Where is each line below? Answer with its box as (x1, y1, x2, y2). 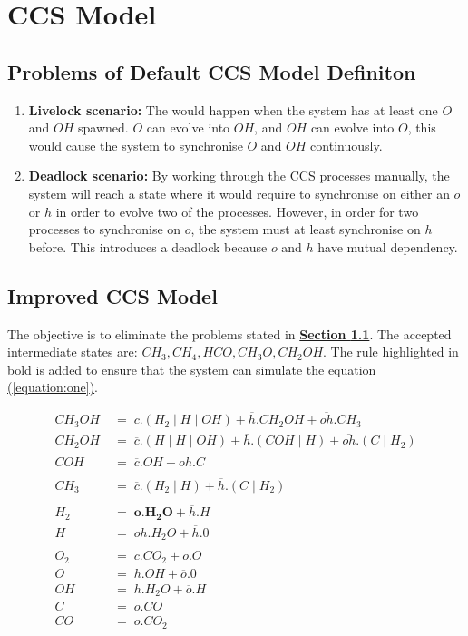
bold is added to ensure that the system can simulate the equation (7, 359, 376, 378)
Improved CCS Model (7, 281, 218, 309)
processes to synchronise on (28, 220, 181, 239)
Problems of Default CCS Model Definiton (7, 57, 416, 85)
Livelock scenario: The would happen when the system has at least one (28, 100, 438, 119)
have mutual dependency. (317, 237, 458, 256)
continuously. (310, 135, 383, 154)
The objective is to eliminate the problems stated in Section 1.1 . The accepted (7, 324, 452, 343)
